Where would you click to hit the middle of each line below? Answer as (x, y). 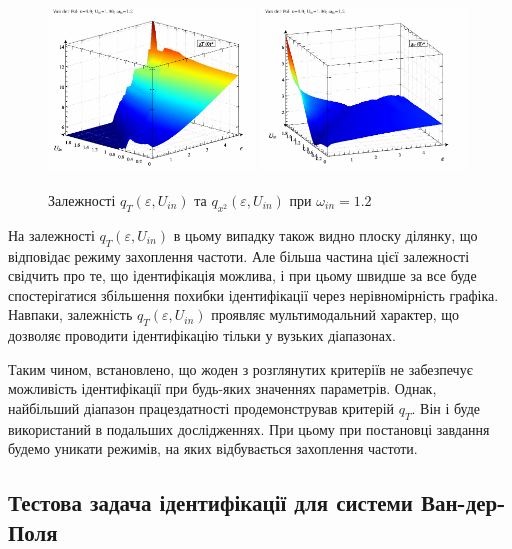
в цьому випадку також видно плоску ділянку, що (325, 234)
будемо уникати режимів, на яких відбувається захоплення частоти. (213, 448)
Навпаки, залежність (70, 314)
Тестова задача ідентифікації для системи (210, 502)
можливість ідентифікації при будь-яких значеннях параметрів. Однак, (222, 388)
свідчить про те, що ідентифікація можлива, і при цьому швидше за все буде (242, 275)
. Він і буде (446, 407)
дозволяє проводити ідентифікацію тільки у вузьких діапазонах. (202, 335)
